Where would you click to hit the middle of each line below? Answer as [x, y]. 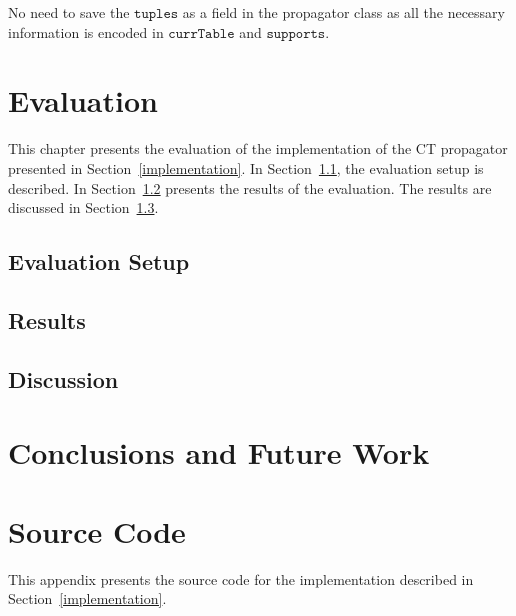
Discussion [63, 378]
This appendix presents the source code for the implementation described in [241, 578]
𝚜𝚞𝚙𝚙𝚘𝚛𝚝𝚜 [296, 33]
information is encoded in [86, 31]
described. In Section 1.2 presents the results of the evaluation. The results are [250, 187]
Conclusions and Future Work [219, 452]
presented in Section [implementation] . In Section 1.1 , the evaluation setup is [246, 167]
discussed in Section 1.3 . [83, 207]
